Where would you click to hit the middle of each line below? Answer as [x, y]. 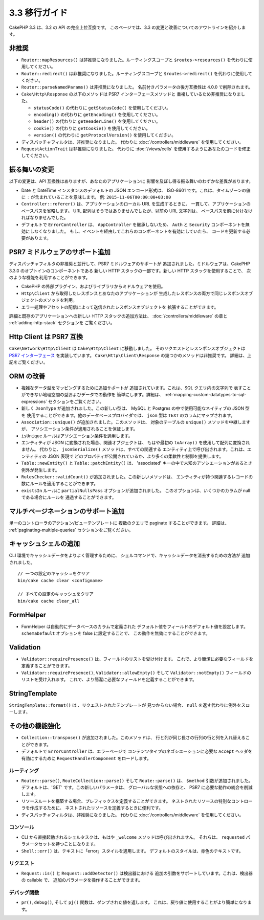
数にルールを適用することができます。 [60, 484]
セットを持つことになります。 [68, 844]
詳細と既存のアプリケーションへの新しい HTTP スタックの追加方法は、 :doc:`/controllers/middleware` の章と [118, 316]
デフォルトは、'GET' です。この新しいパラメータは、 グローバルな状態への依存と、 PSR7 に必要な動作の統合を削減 [137, 787]
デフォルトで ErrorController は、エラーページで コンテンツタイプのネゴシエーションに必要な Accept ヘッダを [137, 751]
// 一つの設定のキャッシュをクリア [54, 574]
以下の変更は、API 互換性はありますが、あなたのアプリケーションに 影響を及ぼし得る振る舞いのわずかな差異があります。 [131, 181]
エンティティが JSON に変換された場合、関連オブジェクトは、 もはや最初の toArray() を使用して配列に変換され [136, 443]
